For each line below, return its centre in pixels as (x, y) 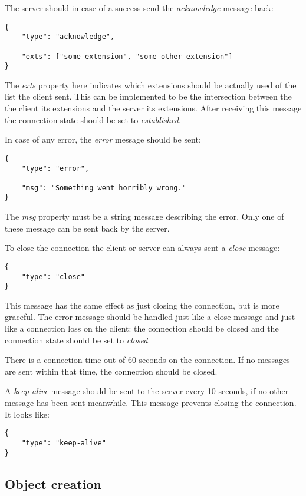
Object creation (53, 483)
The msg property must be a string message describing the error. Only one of (144, 216)
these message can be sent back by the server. (87, 228)
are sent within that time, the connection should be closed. (111, 371)
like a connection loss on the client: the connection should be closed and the (142, 328)
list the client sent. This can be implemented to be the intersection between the (148, 96)
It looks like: (27, 414)
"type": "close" (53, 277)
